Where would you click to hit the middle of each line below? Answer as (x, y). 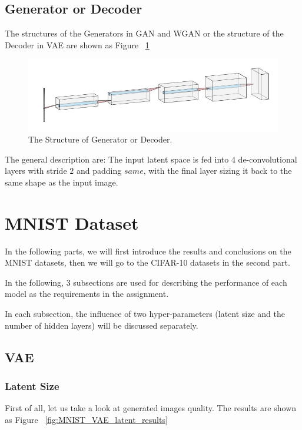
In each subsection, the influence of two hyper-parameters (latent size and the (145, 313)
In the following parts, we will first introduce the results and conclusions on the (148, 251)
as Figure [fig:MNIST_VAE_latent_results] (86, 419)
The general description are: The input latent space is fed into (117, 159)
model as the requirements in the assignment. (87, 294)
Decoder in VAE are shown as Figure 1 (77, 44)
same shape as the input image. (62, 182)
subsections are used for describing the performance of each (180, 282)
